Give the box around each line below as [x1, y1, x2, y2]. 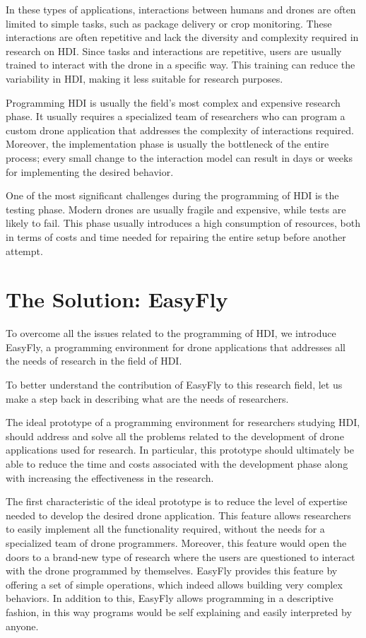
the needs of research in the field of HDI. [6, 353, 182, 368]
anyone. [6, 618, 39, 633]
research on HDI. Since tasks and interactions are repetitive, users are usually [6, 43, 342, 58]
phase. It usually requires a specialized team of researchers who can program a [6, 109, 346, 124]
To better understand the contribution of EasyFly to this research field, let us [6, 377, 343, 391]
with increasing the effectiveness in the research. [6, 470, 214, 485]
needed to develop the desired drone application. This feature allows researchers [6, 507, 351, 522]
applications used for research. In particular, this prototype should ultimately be [6, 442, 355, 457]
